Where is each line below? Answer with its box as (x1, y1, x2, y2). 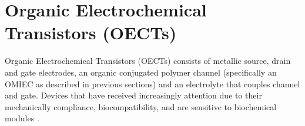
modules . (5, 112, 39, 124)
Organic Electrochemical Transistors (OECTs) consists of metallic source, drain (5, 55, 291, 67)
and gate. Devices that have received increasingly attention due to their (5, 89, 262, 101)
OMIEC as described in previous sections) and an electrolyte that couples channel (5, 77, 300, 90)
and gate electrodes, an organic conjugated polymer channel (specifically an (5, 66, 277, 78)
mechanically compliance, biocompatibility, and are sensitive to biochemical (5, 100, 277, 113)
